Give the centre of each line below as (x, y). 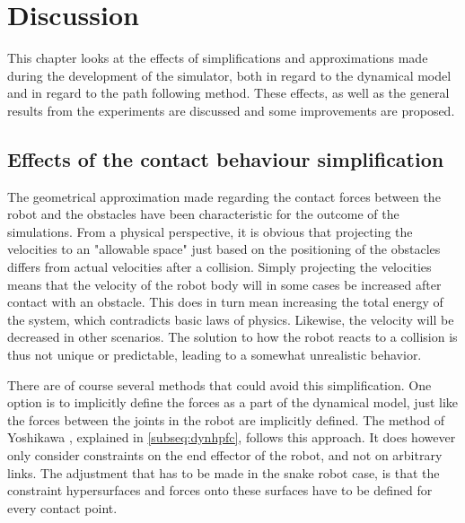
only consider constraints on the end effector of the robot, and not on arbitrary (225, 455)
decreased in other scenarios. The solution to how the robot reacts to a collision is (232, 337)
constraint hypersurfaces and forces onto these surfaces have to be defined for (220, 490)
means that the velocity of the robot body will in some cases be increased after (224, 284)
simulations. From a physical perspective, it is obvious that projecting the (210, 231)
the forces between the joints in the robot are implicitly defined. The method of (226, 419)
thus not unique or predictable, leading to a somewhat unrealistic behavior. (215, 355)
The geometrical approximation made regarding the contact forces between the (224, 196)
